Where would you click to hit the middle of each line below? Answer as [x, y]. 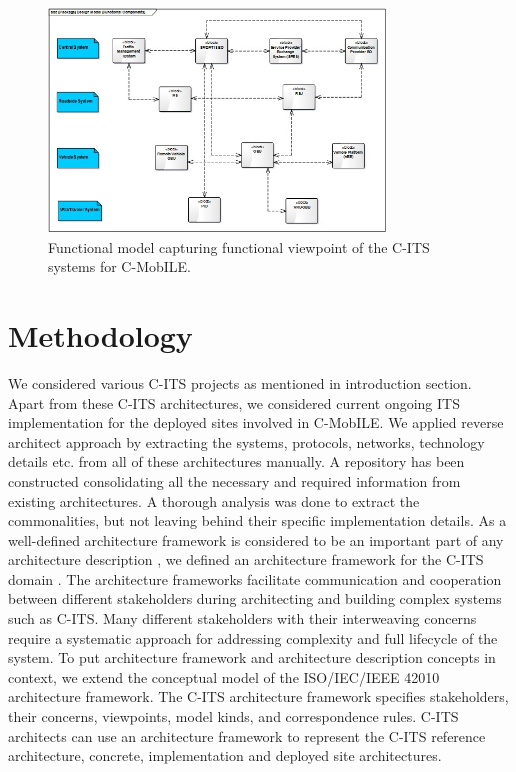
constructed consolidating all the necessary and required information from [234, 480]
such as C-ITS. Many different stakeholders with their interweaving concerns [242, 618]
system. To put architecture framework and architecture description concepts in [252, 657]
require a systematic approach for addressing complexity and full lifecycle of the [253, 637]
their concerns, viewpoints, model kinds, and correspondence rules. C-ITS [233, 716]
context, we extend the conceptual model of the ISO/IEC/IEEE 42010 [224, 676]
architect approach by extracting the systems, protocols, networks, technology [246, 441]
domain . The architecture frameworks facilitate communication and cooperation [255, 578]
